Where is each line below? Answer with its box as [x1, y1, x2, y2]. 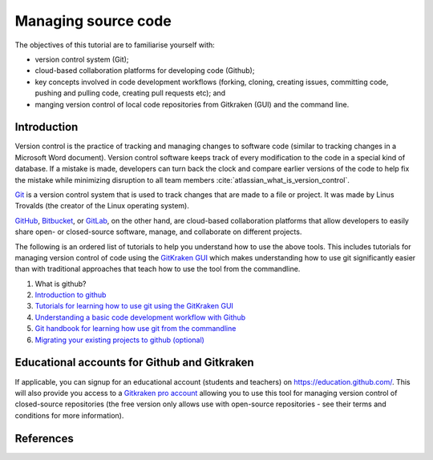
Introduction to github [34, 290, 107, 300]
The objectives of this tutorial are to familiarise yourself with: [14, 40, 216, 50]
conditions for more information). [14, 410, 124, 420]
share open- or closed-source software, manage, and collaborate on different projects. [14, 227, 302, 236]
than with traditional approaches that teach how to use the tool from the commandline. [14, 264, 301, 274]
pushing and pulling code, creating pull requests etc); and [34, 88, 226, 98]
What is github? [34, 279, 87, 289]
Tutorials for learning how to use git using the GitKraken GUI [34, 301, 234, 311]
